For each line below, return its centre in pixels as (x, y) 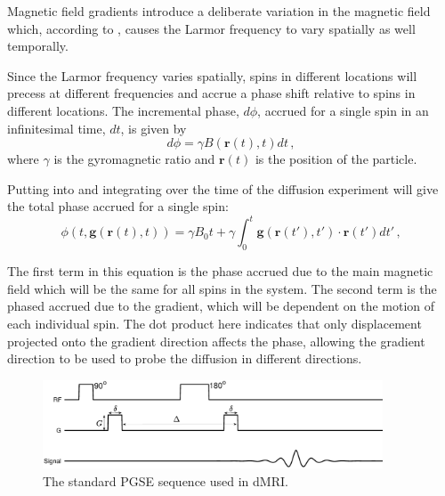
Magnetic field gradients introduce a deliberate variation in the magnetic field (219, 11)
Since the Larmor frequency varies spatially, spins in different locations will (212, 75)
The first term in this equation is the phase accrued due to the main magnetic (220, 271)
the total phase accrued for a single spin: (118, 206)
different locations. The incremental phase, (123, 110)
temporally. (38, 46)
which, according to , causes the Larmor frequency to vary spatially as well (211, 28)
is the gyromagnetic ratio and (134, 159)
